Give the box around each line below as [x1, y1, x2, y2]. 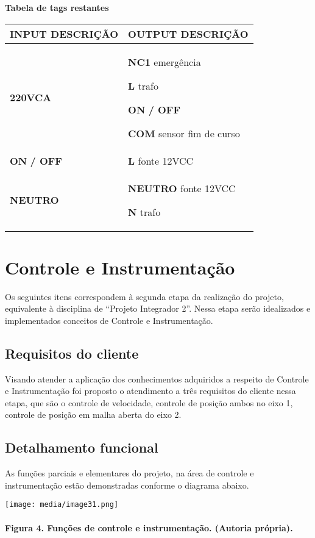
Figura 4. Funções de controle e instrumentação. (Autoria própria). [5, 521, 293, 534]
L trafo [128, 78, 158, 93]
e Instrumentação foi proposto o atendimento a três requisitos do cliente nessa [5, 384, 296, 397]
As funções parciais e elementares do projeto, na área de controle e [5, 467, 254, 479]
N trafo [128, 204, 161, 219]
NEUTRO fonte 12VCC [128, 181, 236, 195]
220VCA [10, 90, 52, 105]
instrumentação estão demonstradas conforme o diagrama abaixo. [5, 478, 249, 491]
